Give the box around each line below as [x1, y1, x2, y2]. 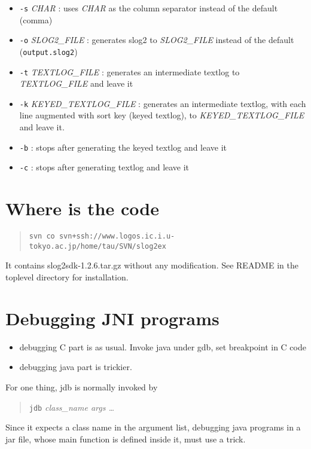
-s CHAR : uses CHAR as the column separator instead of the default [19, 2, 278, 14]
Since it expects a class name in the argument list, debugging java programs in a [5, 421, 301, 433]
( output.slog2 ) [19, 45, 78, 57]
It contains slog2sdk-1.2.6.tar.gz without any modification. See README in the [5, 259, 298, 271]
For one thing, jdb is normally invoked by [5, 380, 158, 393]
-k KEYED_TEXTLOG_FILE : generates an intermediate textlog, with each [19, 97, 306, 109]
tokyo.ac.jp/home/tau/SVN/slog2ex [29, 242, 166, 251]
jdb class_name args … [29, 401, 115, 413]
